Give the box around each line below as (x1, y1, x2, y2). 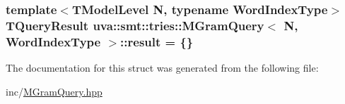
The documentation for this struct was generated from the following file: (6, 60, 319, 75)
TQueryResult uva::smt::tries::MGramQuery (6, 16, 264, 34)
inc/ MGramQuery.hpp (6, 84, 103, 98)
